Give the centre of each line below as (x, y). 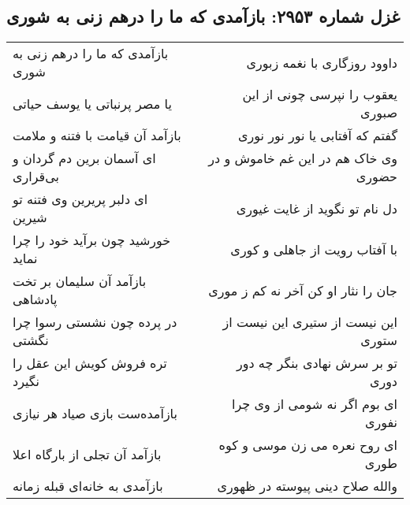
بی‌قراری (36, 176)
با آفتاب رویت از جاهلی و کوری (314, 249)
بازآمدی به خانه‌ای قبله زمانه (88, 486)
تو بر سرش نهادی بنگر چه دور (317, 363)
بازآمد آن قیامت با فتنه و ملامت (97, 136)
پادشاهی (35, 299)
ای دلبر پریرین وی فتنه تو (80, 199)
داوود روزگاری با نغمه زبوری (322, 62)
